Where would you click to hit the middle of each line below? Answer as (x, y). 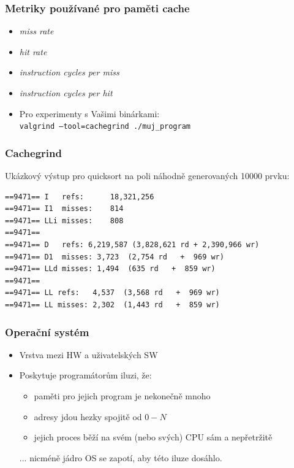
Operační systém (47, 332)
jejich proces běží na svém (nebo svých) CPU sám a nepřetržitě (153, 437)
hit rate (33, 51)
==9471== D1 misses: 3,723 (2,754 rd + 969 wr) (115, 257)
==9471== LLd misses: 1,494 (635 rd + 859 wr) (110, 269)
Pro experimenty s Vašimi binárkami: (89, 113)
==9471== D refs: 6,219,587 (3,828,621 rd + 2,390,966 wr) (132, 245)
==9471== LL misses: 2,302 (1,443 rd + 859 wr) (112, 305)
